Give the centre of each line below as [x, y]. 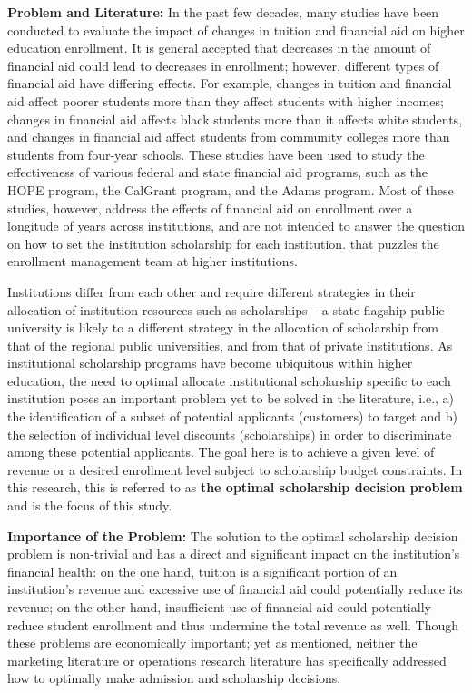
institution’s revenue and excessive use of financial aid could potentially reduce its [235, 589]
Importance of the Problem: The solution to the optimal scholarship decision [233, 535]
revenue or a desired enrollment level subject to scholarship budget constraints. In [235, 469]
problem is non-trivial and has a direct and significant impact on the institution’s [234, 554]
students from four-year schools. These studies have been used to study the [216, 154]
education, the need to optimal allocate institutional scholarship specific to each [229, 380]
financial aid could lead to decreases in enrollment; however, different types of [223, 65]
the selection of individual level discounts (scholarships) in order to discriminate [230, 434]
